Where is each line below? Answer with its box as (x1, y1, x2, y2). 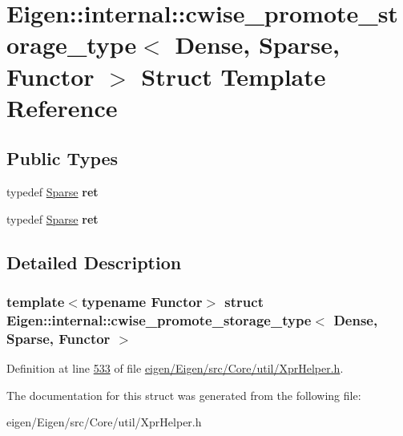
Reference (6, 91, 118, 123)
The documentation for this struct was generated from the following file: (6, 386, 361, 403)
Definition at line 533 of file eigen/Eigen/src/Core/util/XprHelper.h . (6, 360, 344, 377)
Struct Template (141, 59, 326, 92)
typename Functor (81, 292, 203, 312)
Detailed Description (6, 249, 182, 274)
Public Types (6, 146, 119, 171)
